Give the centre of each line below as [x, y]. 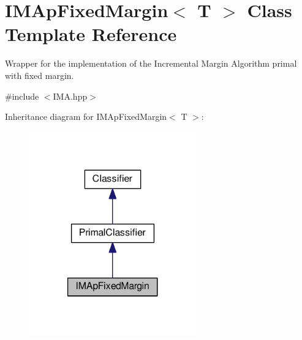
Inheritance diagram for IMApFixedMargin [86, 116]
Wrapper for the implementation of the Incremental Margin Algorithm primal [151, 63]
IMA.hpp [70, 96]
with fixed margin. [40, 75]
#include [22, 96]
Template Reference [91, 34]
